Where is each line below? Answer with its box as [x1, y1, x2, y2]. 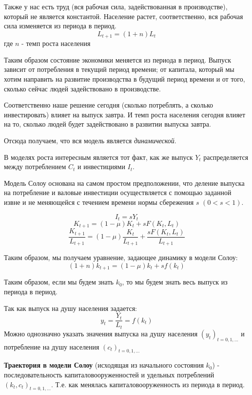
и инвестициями [78, 161, 125, 172]
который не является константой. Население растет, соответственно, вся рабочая [4, 11, 243, 21]
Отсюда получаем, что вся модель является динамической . [4, 135, 176, 145]
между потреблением [4, 161, 66, 172]
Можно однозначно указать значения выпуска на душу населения [4, 328, 198, 338]
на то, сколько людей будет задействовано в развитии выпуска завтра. [4, 119, 211, 129]
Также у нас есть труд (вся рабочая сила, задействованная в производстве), [4, 1, 228, 11]
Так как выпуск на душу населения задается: [4, 303, 137, 313]
